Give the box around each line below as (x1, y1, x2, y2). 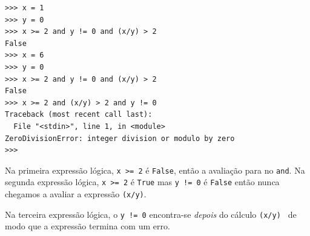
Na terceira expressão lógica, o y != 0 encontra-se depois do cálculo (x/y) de (5, 208, 297, 220)
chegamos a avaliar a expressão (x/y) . (5, 188, 147, 200)
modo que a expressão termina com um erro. (5, 220, 170, 232)
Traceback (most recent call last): (5, 110, 153, 119)
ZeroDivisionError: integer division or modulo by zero (5, 134, 235, 143)
